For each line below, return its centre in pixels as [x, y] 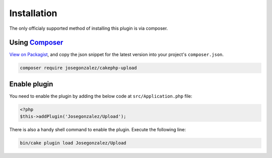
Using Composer [36, 43]
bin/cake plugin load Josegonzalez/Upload [73, 143]
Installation [33, 13]
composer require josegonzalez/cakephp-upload [78, 68]
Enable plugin [31, 84]
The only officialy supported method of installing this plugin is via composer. [89, 28]
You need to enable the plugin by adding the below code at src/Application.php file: [101, 96]
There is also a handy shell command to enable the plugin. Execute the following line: [98, 130]
